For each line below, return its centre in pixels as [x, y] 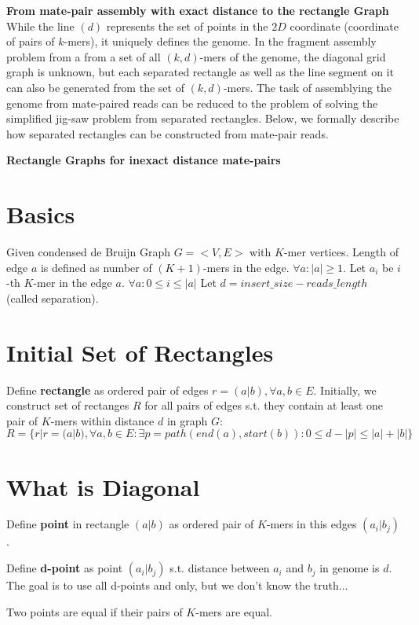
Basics [41, 214]
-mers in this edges [312, 524]
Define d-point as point [65, 568]
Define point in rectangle [68, 524]
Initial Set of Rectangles [140, 352]
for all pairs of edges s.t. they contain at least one [264, 405]
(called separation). [53, 298]
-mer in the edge [73, 283]
